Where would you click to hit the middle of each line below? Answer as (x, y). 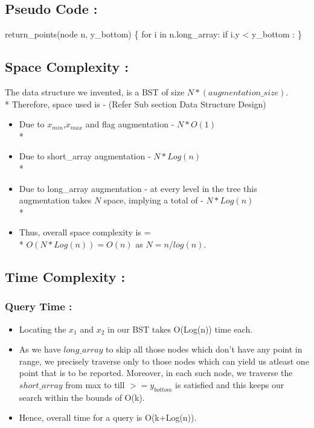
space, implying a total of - (153, 200)
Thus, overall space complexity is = (85, 232)
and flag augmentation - (130, 124)
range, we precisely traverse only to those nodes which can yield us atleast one (164, 361)
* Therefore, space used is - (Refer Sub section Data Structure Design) (136, 104)
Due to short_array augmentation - (85, 156)
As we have (40, 349)
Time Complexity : (65, 276)
